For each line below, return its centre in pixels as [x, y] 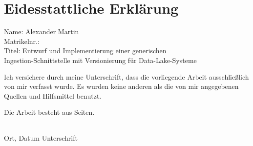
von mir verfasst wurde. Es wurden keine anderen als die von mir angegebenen [121, 86]
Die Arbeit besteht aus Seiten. [49, 112]
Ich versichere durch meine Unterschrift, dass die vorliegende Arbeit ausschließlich [126, 76]
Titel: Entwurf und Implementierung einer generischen [85, 51]
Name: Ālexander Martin [42, 31]
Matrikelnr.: [22, 41]
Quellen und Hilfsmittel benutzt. [53, 95]
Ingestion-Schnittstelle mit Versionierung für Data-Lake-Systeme [100, 60]
